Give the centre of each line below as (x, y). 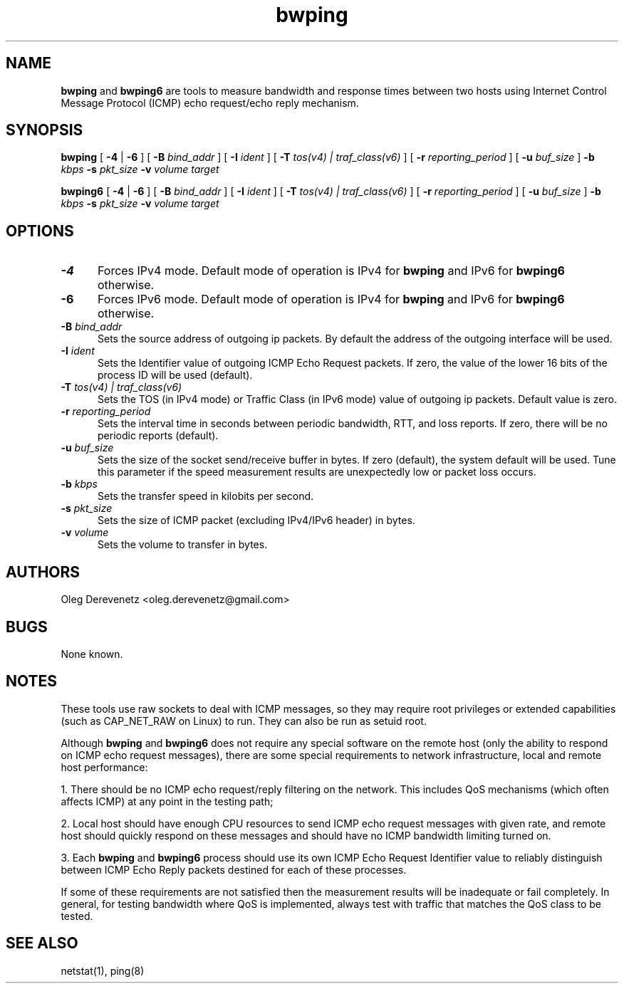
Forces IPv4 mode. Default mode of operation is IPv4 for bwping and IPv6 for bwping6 (331, 271)
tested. (77, 916)
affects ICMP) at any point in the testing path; (167, 801)
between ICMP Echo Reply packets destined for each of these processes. (234, 869)
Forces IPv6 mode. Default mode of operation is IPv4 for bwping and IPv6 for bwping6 (331, 299)
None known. (92, 654)
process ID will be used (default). (175, 375)
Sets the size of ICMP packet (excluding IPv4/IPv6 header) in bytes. (256, 520)
